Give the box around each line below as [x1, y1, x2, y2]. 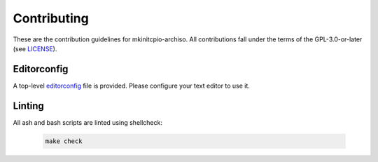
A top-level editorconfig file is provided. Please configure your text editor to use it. [13, 81, 250, 90]
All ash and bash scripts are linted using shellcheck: [13, 118, 162, 126]
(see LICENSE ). [13, 44, 57, 53]
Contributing [13, 11, 89, 26]
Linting [13, 100, 45, 112]
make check [45, 137, 83, 145]
